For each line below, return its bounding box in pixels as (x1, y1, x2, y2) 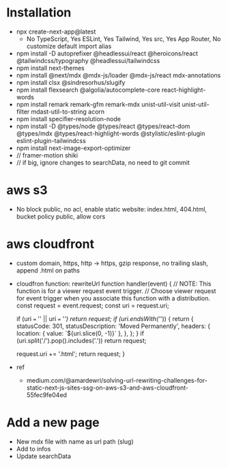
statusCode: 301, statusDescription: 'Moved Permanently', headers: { (16, 322, 211, 330)
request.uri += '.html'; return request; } (16, 349, 126, 357)
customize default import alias (26, 42, 112, 50)
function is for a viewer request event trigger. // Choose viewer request (16, 286, 216, 295)
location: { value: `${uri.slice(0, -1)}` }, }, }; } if (16, 329, 145, 337)
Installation (6, 5, 72, 21)
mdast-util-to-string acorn (31, 108, 105, 116)
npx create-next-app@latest (16, 27, 96, 36)
